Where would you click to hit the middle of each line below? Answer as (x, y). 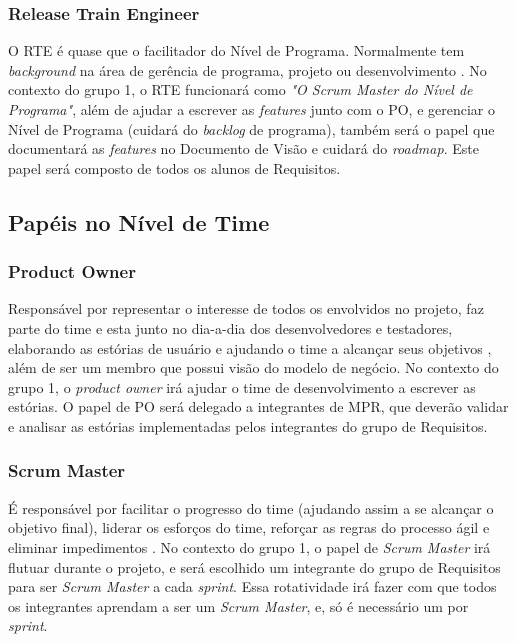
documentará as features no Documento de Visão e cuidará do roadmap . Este (243, 148)
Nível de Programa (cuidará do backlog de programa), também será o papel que (251, 128)
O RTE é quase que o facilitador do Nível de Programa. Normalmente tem (236, 50)
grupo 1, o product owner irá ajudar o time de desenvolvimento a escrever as (242, 386)
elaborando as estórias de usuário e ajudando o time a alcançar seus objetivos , (250, 347)
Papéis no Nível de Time (139, 221)
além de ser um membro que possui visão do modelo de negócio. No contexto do (253, 367)
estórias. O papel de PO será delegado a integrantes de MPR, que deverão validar (258, 406)
